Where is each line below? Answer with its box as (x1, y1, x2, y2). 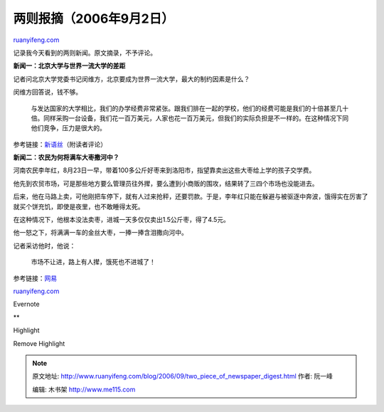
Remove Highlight (13, 339, 65, 348)
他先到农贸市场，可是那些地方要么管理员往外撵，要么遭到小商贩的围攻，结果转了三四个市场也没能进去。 (13, 179, 319, 188)
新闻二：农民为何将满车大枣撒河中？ (13, 153, 119, 162)
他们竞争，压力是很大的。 (31, 124, 106, 132)
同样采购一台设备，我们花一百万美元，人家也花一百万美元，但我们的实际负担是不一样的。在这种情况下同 (43, 114, 348, 122)
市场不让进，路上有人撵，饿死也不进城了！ (31, 258, 156, 266)
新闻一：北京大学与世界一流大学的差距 (13, 61, 126, 70)
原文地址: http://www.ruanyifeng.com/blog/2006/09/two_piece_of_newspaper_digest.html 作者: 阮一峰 (32, 372, 334, 381)
